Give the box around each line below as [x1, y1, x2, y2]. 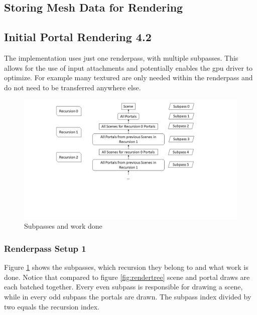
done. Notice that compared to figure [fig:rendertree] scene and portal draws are [4, 271, 250, 282]
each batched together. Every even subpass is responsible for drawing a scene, [4, 281, 243, 292]
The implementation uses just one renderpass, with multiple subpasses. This [4, 52, 238, 63]
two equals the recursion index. [4, 301, 100, 311]
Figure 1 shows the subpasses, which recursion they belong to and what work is [4, 262, 248, 272]
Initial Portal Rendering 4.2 [4, 29, 152, 45]
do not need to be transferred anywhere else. [4, 82, 141, 92]
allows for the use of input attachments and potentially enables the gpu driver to [4, 62, 253, 73]
